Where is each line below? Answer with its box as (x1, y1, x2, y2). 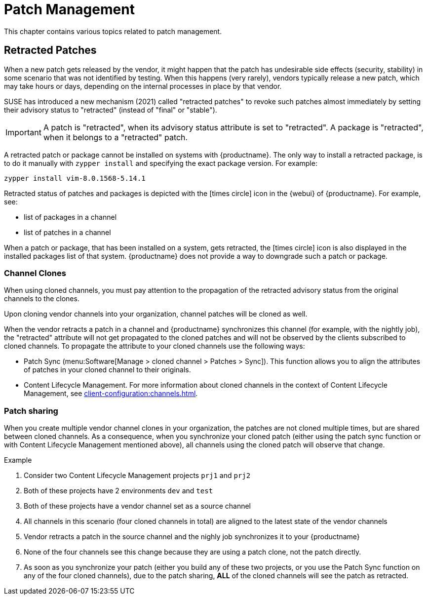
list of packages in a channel (24, 212, 117, 221)
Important (5, 127, 41, 137)
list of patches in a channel (24, 228, 111, 237)
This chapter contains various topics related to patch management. (4, 27, 222, 36)
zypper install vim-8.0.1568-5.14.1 (4, 174, 146, 182)
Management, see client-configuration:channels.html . (24, 389, 198, 398)
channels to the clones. (4, 294, 79, 303)
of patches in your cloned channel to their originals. (24, 365, 191, 374)
